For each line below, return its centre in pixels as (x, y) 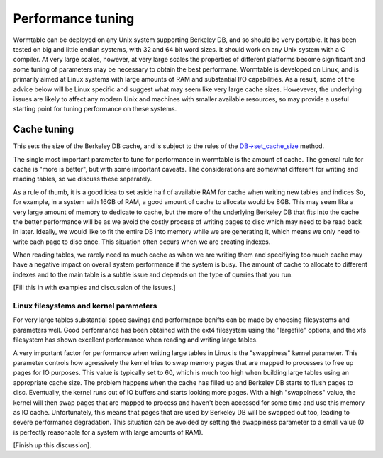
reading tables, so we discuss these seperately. (83, 179)
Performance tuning (74, 18)
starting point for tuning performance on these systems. (95, 109)
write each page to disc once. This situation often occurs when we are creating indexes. (142, 242)
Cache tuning (44, 129)
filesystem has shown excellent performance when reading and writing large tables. (135, 340)
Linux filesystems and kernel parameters (85, 306)
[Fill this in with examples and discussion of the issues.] (95, 288)
